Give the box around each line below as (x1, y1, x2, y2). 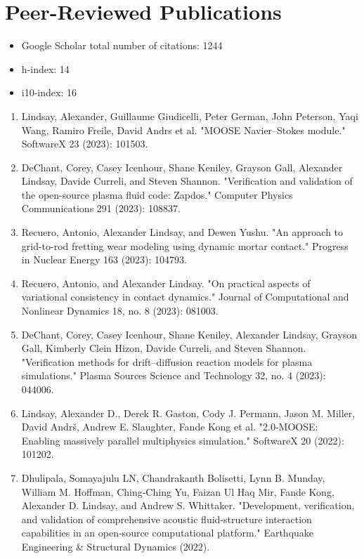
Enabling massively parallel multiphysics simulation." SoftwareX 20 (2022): (21, 433, 344, 447)
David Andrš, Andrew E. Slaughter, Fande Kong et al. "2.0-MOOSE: (21, 419, 318, 434)
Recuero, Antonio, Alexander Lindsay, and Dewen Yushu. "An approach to (21, 225, 344, 239)
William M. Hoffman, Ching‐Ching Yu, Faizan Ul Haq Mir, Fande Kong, (21, 484, 334, 499)
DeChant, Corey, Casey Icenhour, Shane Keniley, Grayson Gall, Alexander (21, 159, 343, 174)
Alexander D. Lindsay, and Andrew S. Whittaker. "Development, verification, (21, 498, 355, 513)
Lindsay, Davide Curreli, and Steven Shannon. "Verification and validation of (21, 173, 353, 188)
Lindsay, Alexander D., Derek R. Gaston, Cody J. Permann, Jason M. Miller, (21, 405, 356, 420)
